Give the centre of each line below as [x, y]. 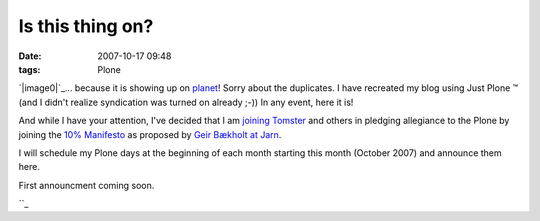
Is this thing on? [86, 26]
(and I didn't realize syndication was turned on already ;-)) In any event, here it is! [186, 102]
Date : [30, 56]
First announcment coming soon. [86, 185]
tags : [29, 69]
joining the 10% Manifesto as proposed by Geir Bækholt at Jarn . [150, 134]
